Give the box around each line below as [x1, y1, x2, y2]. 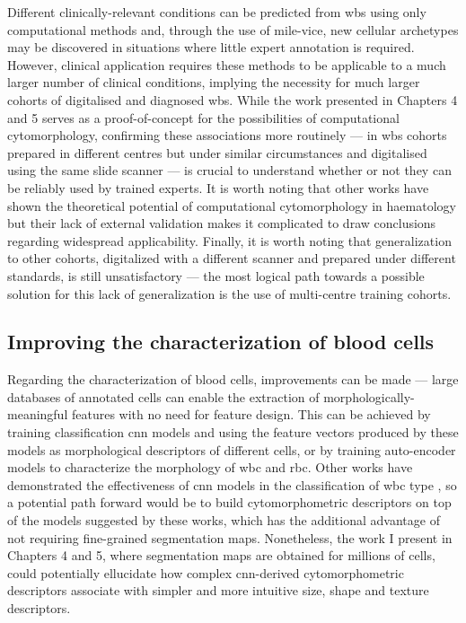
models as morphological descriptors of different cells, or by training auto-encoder [7, 440, 456, 459]
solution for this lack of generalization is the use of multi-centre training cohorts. [7, 284, 452, 303]
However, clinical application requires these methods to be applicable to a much [7, 55, 446, 74]
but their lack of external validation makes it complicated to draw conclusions [7, 214, 436, 233]
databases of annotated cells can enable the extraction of [7, 387, 320, 406]
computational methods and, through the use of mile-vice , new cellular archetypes [7, 20, 459, 39]
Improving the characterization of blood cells [7, 328, 435, 355]
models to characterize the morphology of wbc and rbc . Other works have [7, 458, 413, 477]
